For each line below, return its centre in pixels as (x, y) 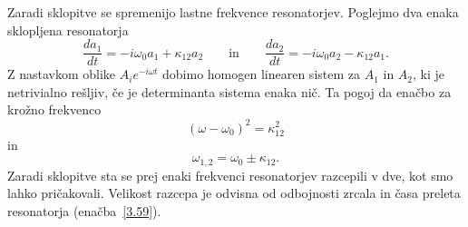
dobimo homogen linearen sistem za (261, 74)
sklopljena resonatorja (68, 30)
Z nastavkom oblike (62, 74)
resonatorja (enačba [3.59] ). (84, 210)
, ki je (429, 74)
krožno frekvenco (54, 109)
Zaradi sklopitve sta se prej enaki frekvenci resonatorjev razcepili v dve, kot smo (230, 175)
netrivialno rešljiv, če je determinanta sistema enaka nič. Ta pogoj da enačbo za (229, 91)
